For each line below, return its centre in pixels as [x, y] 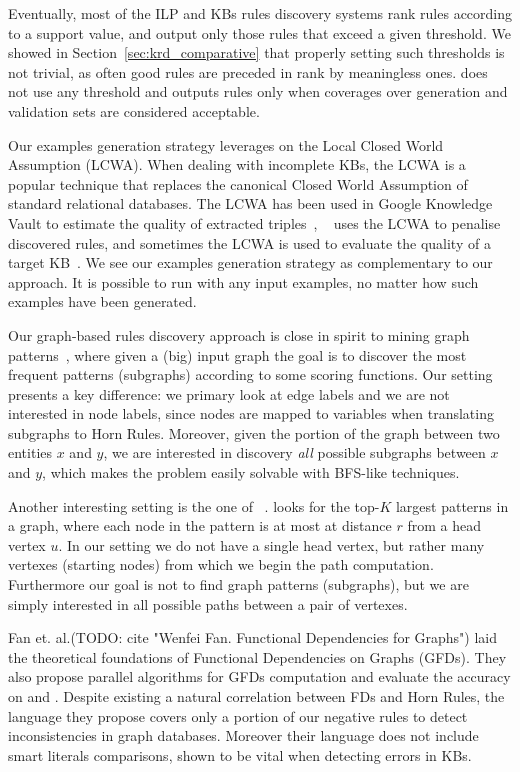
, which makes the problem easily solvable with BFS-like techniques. [251, 472]
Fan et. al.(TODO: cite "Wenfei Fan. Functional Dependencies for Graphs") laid [253, 637]
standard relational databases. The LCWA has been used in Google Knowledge [250, 203]
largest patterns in [452, 505]
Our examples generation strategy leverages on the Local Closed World [226, 144]
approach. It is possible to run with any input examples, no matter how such [243, 281]
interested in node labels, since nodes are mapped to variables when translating [251, 413]
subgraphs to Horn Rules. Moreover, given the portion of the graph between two [254, 432]
